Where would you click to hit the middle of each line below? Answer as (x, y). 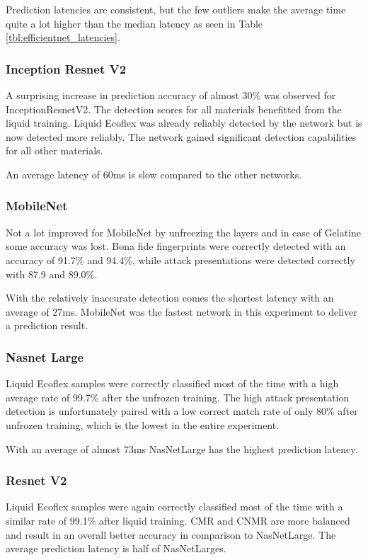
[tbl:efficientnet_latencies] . (63, 37)
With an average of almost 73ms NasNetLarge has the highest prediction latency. (182, 448)
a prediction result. (47, 325)
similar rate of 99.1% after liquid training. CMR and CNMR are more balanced (178, 520)
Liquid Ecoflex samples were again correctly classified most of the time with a (174, 507)
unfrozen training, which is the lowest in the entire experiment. (143, 424)
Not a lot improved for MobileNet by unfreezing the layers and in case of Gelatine (184, 232)
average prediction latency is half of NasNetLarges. (116, 548)
